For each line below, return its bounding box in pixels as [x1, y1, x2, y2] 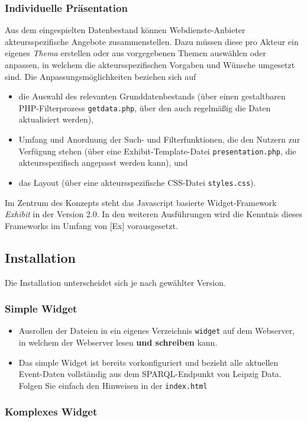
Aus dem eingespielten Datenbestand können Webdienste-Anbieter [5, 24, 245, 36]
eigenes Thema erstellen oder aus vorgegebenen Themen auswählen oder [5, 47, 266, 59]
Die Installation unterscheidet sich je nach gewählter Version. [5, 276, 226, 288]
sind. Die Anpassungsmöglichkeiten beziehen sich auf [5, 70, 196, 82]
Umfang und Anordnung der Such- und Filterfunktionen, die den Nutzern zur [18, 133, 300, 146]
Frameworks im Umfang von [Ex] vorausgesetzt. [5, 219, 178, 231]
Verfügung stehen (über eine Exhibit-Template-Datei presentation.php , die [18, 144, 296, 157]
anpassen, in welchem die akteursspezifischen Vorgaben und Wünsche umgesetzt [5, 59, 295, 70]
